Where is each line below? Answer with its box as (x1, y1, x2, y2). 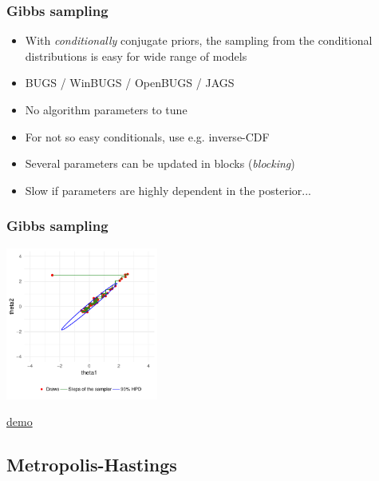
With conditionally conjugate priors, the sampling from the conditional (25, 32, 373, 49)
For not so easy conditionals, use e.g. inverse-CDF (25, 128, 270, 145)
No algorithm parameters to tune (25, 101, 188, 117)
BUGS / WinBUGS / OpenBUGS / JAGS (25, 74, 235, 91)
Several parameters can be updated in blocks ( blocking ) (25, 155, 295, 172)
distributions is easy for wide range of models (25, 47, 247, 64)
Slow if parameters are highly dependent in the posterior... (25, 181, 311, 198)
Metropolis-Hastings (6, 452, 177, 477)
